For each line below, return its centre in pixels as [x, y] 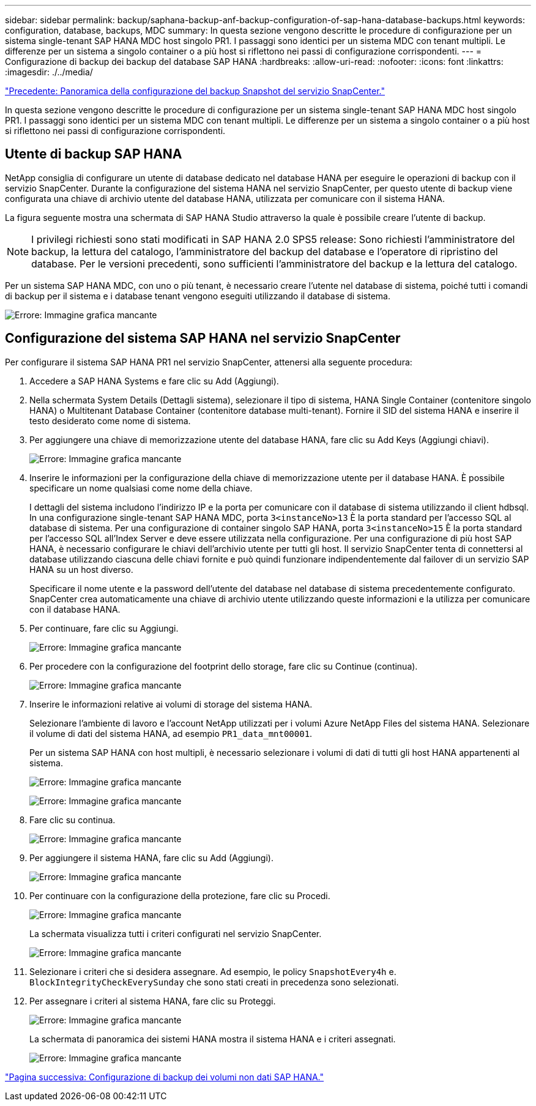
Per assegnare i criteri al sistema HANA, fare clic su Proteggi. [153, 1001]
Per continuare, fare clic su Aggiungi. [104, 628]
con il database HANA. [75, 609]
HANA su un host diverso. [81, 569]
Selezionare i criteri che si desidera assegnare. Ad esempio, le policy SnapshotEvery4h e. [213, 971]
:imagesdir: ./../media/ [49, 72]
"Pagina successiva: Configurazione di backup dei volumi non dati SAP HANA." [165, 1077]
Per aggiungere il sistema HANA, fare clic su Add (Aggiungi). [151, 858]
